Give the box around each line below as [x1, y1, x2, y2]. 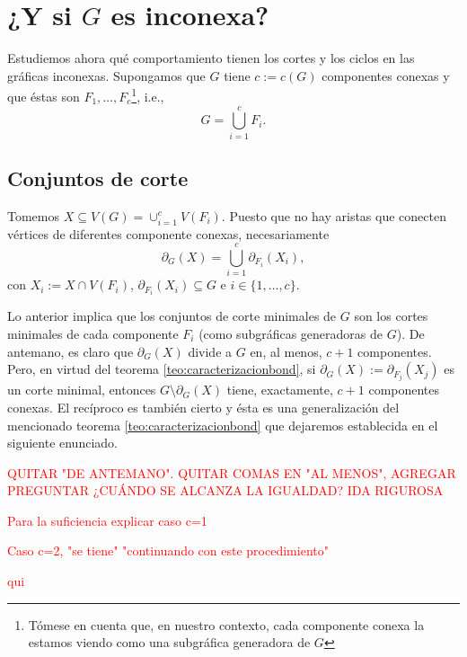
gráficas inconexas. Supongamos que [7, 66, 206, 84]
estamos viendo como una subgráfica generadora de [28, 633, 311, 652]
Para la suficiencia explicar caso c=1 [7, 511, 207, 529]
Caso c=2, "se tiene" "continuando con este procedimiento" [7, 541, 329, 560]
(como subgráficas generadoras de [198, 324, 383, 343]
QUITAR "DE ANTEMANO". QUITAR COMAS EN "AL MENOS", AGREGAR [7, 463, 456, 482]
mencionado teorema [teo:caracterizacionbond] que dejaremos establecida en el [7, 415, 438, 434]
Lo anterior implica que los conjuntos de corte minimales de [7, 306, 337, 325]
